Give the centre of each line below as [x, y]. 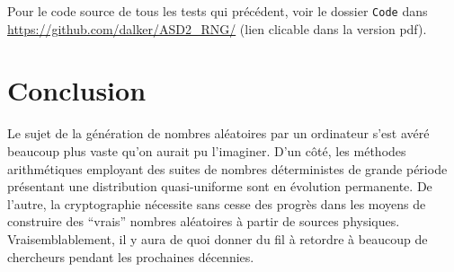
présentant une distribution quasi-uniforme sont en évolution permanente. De [220, 186]
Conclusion [77, 90]
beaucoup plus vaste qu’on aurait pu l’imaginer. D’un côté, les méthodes [207, 150]
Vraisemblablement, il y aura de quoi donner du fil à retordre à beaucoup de [218, 238]
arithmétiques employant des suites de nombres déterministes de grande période [227, 168]
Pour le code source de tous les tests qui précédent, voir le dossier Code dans [218, 11]
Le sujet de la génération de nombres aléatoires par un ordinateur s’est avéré [218, 133]
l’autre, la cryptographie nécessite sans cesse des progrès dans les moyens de [217, 203]
